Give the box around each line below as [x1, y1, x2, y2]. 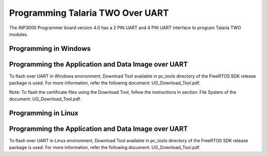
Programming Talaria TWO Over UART [9, 7, 169, 18]
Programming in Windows [9, 44, 91, 53]
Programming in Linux [9, 109, 79, 117]
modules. [9, 31, 28, 37]
